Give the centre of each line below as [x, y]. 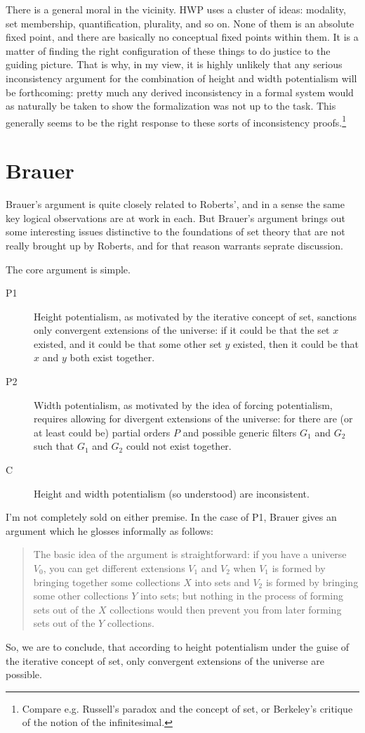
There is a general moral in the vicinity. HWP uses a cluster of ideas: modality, [176, 9]
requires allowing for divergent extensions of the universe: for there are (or [193, 419]
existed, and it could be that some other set [128, 343]
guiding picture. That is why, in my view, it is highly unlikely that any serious [174, 64]
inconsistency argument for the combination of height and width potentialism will [181, 78]
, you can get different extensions [114, 568]
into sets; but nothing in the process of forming [241, 596]
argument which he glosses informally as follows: [110, 530]
